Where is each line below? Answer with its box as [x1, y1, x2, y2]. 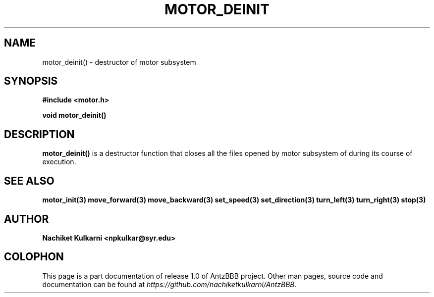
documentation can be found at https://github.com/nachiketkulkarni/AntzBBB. [42, 280, 297, 289]
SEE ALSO [4, 174, 54, 187]
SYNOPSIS [4, 75, 58, 88]
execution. [42, 157, 76, 166]
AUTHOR [4, 212, 49, 225]
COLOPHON [4, 250, 64, 263]
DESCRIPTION [4, 128, 75, 141]
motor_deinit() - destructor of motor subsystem [42, 57, 196, 66]
